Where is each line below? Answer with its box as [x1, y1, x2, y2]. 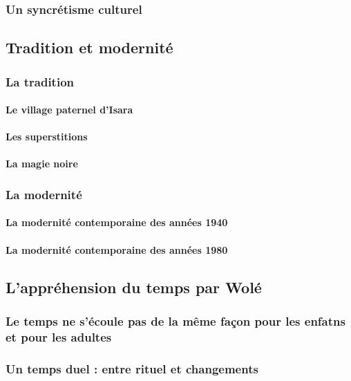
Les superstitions [6, 129, 88, 144]
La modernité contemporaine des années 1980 [6, 242, 228, 257]
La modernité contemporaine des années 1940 [6, 215, 228, 230]
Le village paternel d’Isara [6, 102, 133, 117]
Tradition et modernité [6, 37, 173, 58]
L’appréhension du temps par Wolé [6, 276, 262, 297]
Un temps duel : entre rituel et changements [6, 360, 258, 377]
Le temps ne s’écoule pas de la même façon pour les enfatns [6, 312, 345, 329]
